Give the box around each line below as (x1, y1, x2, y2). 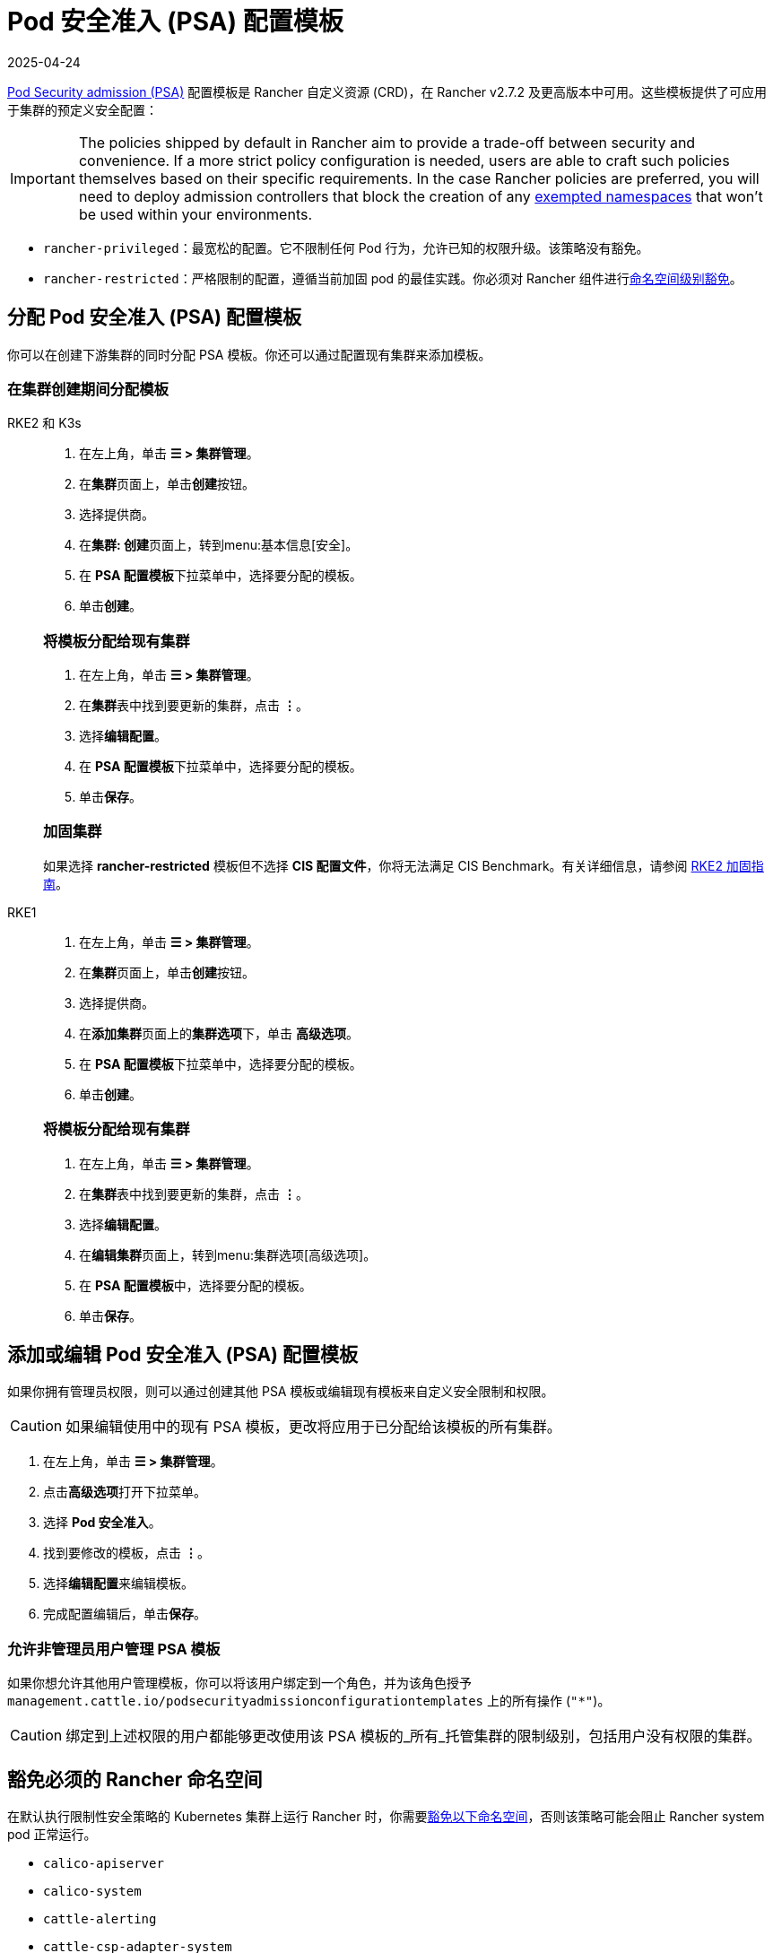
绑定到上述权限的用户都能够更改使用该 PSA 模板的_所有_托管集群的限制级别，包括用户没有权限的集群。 (65, 1727, 761, 1746)
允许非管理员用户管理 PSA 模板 (7, 1639, 221, 1658)
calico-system (43, 1884, 142, 1899)
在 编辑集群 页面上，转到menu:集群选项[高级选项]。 (79, 1246, 377, 1263)
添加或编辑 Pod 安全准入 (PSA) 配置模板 (7, 1343, 358, 1367)
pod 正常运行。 (7, 1827, 97, 1843)
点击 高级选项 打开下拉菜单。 (43, 1484, 206, 1500)
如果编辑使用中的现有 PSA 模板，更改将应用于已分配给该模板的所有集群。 (65, 1418, 561, 1437)
